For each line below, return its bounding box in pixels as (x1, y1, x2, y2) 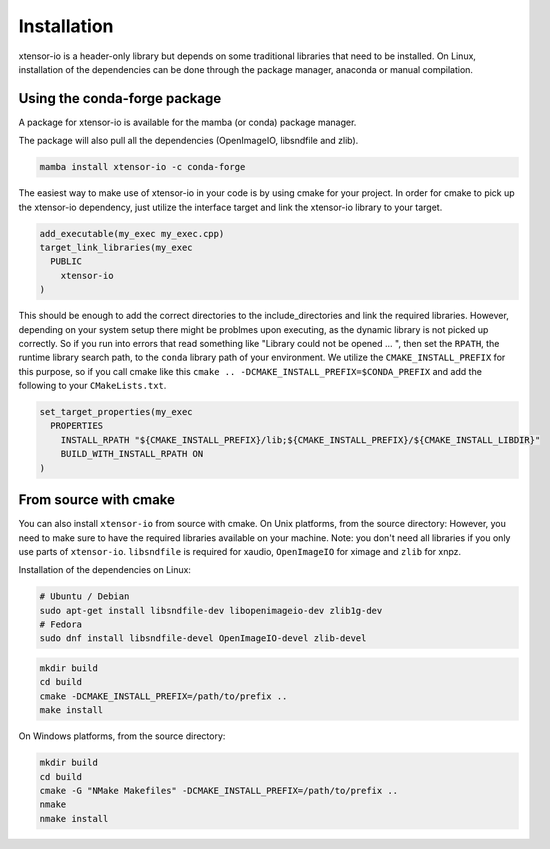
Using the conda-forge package (18, 90, 222, 107)
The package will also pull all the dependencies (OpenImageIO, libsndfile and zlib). (18, 135, 359, 147)
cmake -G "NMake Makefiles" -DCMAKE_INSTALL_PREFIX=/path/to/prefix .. (39, 785, 399, 796)
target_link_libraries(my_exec (39, 241, 194, 253)
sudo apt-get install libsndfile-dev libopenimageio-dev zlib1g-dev (39, 605, 383, 616)
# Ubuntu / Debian (39, 591, 130, 602)
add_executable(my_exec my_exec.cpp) (39, 228, 225, 239)
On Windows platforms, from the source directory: (18, 730, 226, 742)
